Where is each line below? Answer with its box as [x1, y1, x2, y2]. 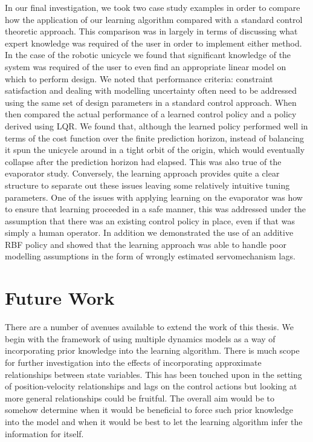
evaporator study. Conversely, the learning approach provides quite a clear [5, 167, 280, 180]
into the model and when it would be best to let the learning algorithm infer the [5, 415, 303, 427]
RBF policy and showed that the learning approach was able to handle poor [5, 238, 286, 250]
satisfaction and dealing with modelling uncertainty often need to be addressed [5, 84, 297, 97]
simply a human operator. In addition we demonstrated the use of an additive [5, 226, 294, 239]
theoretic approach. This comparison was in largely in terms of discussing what [5, 25, 298, 37]
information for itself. [5, 427, 84, 440]
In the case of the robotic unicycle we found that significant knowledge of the [5, 48, 291, 61]
